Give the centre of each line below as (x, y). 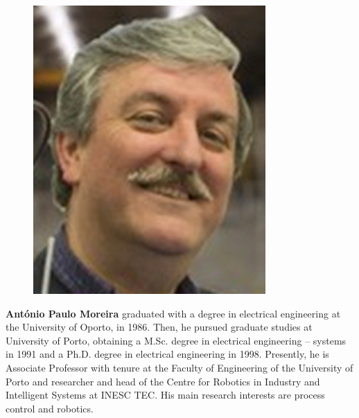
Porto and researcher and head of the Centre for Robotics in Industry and (163, 381)
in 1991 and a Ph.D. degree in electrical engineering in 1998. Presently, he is (167, 354)
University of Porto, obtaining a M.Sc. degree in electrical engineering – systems (176, 340)
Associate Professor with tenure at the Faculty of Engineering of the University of (179, 367)
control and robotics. (50, 408)
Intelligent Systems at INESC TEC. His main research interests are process (165, 395)
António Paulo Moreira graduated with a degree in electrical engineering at (173, 313)
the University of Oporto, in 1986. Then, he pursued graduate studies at (159, 327)
